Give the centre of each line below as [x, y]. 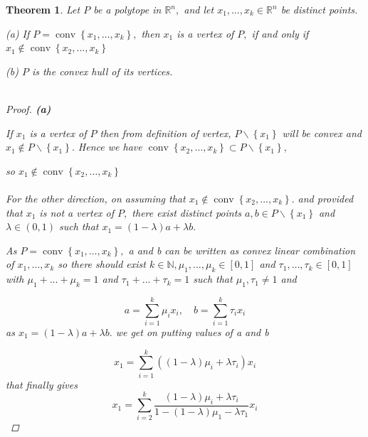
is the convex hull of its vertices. [102, 71]
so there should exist [102, 264]
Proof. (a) [28, 108]
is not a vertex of [77, 212]
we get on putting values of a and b [192, 332]
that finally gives [42, 384]
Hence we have [110, 147]
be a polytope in [127, 9]
